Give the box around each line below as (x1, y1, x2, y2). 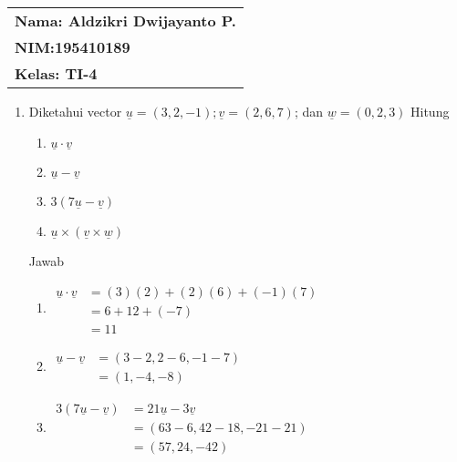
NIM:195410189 (15, 36, 130, 57)
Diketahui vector (28, 102, 122, 120)
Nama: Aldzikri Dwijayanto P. (15, 10, 236, 31)
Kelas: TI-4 (15, 63, 98, 84)
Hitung (410, 102, 450, 120)
